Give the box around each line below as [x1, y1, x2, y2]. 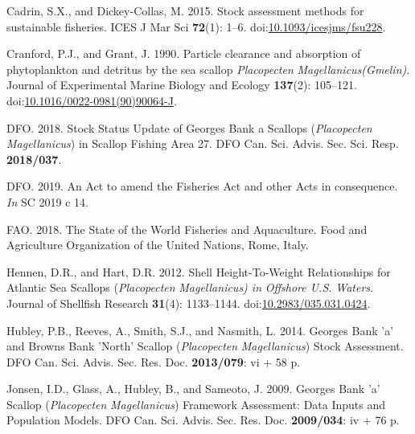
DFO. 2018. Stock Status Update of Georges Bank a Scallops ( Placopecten [6, 119, 372, 136]
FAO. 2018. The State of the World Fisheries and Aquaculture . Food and [6, 220, 368, 237]
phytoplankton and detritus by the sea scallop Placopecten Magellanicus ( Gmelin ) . [6, 60, 410, 77]
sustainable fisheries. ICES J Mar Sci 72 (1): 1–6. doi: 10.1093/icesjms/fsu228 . [6, 18, 386, 35]
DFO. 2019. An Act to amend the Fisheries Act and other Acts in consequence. [6, 178, 398, 194]
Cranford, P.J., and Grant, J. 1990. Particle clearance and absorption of [6, 45, 361, 62]
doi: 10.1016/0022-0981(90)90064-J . [6, 92, 177, 108]
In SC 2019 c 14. [6, 193, 88, 210]
